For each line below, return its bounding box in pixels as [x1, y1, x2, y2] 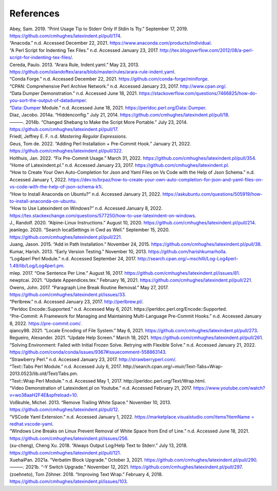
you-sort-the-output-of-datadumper [9, 98, 86, 104]
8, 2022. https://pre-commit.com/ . [9, 320, 82, 326]
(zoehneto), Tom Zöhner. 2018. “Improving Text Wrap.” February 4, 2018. [9, 471, 163, 477]
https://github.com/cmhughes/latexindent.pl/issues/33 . [9, 292, 126, 297]
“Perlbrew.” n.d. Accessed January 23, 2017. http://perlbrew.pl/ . [9, 298, 144, 305]
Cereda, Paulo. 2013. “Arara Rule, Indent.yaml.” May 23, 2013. [9, 62, 140, 68]
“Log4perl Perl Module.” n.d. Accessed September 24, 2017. [9, 256, 137, 262]
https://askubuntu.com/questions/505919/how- [162, 191, 263, 197]
